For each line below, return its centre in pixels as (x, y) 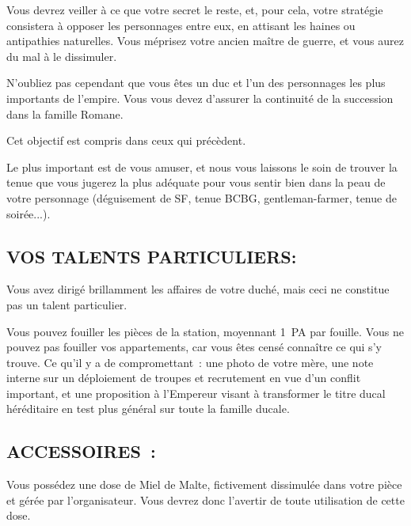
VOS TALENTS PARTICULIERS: (152, 256)
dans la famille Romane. (65, 114)
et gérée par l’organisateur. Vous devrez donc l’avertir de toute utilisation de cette (205, 500)
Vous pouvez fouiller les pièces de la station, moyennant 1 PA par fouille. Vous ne (205, 331)
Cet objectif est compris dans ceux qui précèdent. (126, 140)
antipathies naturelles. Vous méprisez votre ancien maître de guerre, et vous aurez (205, 41)
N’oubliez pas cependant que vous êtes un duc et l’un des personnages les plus (196, 83)
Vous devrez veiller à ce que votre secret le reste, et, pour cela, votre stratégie (195, 9)
